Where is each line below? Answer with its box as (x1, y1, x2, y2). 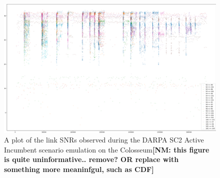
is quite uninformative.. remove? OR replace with (4, 154, 179, 164)
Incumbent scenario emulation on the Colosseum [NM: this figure (4, 144, 209, 154)
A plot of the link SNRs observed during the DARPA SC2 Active (4, 134, 204, 145)
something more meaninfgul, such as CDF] (4, 163, 154, 174)
